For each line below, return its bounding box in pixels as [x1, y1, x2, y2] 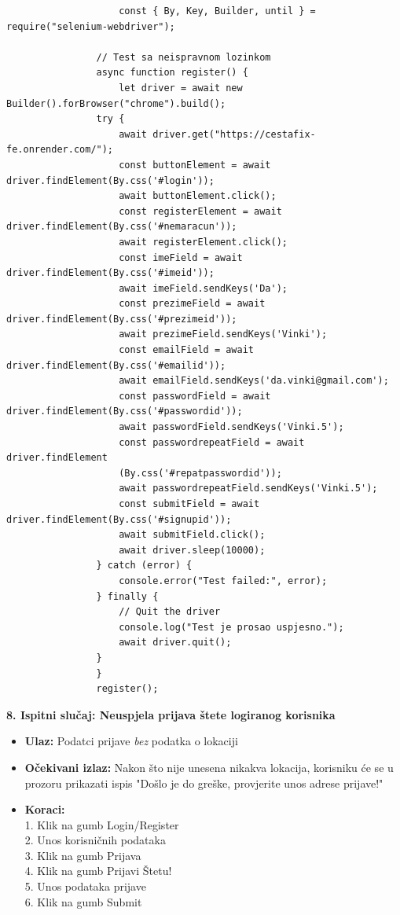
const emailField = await [119, 344, 254, 356]
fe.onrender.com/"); [6, 144, 114, 156]
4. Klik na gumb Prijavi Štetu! [24, 862, 172, 879]
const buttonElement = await [119, 159, 271, 171]
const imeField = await [119, 252, 243, 263]
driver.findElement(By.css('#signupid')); [6, 513, 232, 525]
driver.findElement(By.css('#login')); [6, 175, 215, 186]
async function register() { [96, 67, 248, 79]
